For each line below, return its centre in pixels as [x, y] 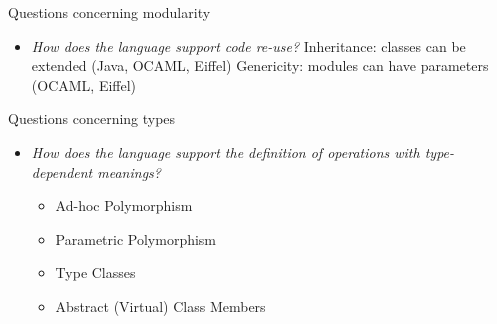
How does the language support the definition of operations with [225, 151]
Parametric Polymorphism [136, 238]
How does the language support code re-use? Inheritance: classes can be [248, 45]
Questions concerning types [92, 118]
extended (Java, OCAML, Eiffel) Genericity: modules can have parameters [260, 65]
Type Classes [95, 272]
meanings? [129, 171]
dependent [62, 171]
